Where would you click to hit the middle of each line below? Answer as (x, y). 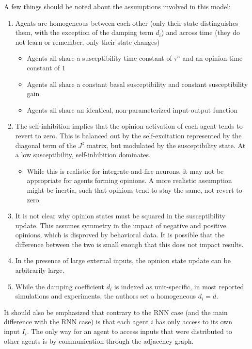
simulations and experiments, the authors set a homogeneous (106, 296)
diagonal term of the (46, 145)
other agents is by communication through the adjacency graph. (99, 341)
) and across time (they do (200, 32)
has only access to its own (194, 322)
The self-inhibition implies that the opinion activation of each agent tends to (129, 126)
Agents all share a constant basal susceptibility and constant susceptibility (137, 84)
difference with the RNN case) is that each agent (76, 322)
